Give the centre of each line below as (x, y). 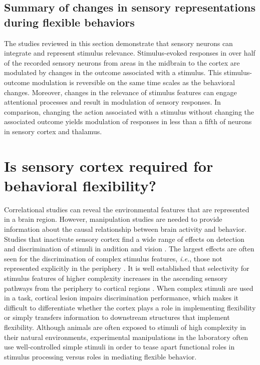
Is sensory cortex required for (109, 165)
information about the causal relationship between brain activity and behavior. (125, 229)
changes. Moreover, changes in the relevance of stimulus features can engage (120, 92)
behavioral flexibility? (80, 185)
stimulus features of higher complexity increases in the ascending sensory (116, 278)
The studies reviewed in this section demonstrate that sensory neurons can (118, 43)
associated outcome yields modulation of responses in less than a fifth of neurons (128, 121)
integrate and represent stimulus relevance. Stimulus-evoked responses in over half (130, 53)
